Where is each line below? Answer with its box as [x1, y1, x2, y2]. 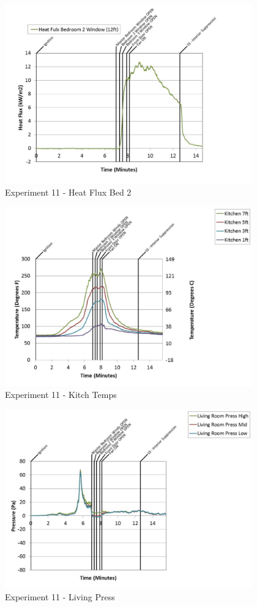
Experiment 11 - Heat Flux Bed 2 [5, 186, 132, 199]
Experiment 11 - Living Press [5, 590, 115, 603]
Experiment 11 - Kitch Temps [5, 388, 117, 401]
